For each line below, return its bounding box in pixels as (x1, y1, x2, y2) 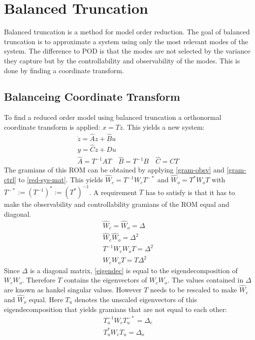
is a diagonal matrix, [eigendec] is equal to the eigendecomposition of (30, 265, 238, 275)
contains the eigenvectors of (64, 275, 147, 285)
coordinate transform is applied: (4, 121, 100, 132)
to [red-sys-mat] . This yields (18, 174, 103, 185)
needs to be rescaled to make (150, 284, 237, 295)
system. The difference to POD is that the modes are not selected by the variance (4, 46, 251, 56)
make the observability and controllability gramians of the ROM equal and (4, 199, 229, 209)
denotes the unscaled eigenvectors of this (74, 294, 197, 304)
